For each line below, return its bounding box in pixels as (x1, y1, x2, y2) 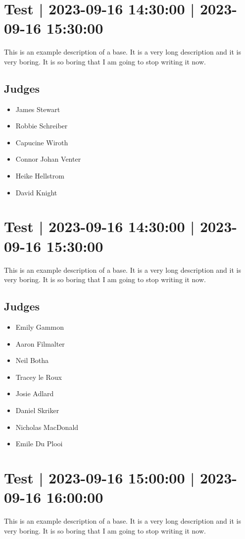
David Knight (15, 187, 57, 197)
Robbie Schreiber (15, 120, 68, 131)
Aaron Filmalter (15, 338, 65, 349)
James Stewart (15, 104, 60, 114)
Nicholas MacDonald (15, 421, 79, 432)
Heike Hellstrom (15, 171, 64, 181)
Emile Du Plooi (15, 438, 63, 449)
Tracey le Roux (15, 371, 62, 382)
